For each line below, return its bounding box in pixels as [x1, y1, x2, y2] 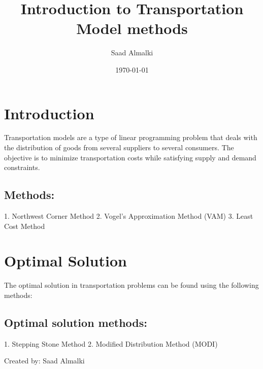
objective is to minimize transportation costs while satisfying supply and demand [4, 152, 256, 162]
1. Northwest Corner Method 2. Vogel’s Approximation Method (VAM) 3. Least [4, 211, 253, 221]
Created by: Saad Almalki [4, 355, 85, 366]
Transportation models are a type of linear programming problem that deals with [4, 132, 257, 143]
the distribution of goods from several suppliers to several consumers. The [4, 142, 234, 153]
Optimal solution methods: [4, 314, 147, 330]
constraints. [4, 162, 40, 173]
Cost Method [4, 220, 45, 231]
